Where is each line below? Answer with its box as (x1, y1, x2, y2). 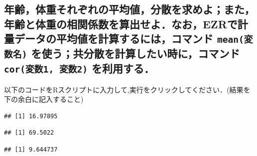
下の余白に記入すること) (4, 94, 84, 104)
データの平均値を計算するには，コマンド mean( (14, 31, 244, 46)
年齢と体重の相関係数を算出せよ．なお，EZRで (4, 16, 238, 31)
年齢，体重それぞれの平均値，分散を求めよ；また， (4, 1, 255, 17)
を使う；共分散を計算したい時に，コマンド (31, 46, 240, 61)
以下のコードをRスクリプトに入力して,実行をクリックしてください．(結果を (4, 84, 251, 94)
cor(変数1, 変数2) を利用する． (4, 61, 155, 76)
